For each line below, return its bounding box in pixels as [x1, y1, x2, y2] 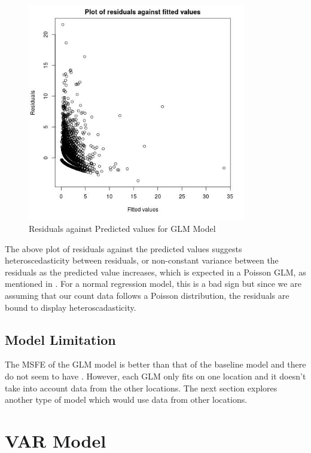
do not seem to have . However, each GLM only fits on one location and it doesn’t [5, 369, 306, 382]
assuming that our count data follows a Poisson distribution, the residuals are [5, 289, 289, 301]
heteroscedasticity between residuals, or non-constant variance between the [5, 254, 279, 267]
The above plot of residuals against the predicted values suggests [5, 242, 242, 255]
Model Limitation [5, 330, 116, 348]
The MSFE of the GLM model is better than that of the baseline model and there [5, 358, 306, 371]
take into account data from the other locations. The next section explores [5, 381, 278, 394]
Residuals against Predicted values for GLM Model [29, 222, 216, 234]
